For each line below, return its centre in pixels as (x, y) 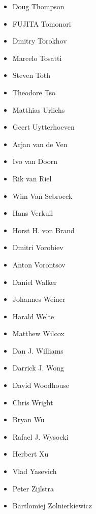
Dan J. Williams (38, 350)
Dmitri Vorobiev (38, 247)
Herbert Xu (30, 454)
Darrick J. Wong (38, 368)
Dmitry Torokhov (40, 41)
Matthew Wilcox (38, 333)
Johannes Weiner (39, 299)
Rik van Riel (32, 178)
